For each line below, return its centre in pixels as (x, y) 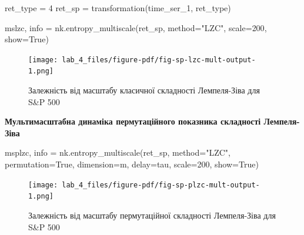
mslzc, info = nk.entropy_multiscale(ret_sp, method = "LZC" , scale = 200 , (136, 27)
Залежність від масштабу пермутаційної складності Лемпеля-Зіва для (152, 215)
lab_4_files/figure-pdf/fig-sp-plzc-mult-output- (161, 185)
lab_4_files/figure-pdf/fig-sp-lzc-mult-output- (159, 60)
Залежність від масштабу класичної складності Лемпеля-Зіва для (144, 90)
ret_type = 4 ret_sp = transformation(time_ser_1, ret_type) (118, 8)
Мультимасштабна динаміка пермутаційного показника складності (133, 121)
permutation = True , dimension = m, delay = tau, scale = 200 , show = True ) (132, 164)
